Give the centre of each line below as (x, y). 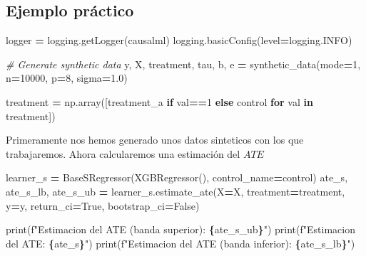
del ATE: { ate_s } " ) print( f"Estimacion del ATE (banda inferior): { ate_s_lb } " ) (181, 243)
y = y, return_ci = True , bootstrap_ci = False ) (103, 205)
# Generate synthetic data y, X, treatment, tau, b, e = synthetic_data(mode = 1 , (183, 64)
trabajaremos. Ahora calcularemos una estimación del (123, 153)
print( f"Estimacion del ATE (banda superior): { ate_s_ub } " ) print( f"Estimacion (181, 229)
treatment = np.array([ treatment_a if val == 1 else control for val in (159, 101)
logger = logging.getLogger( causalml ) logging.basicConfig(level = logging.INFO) (179, 40)
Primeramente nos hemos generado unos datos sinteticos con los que (155, 140)
